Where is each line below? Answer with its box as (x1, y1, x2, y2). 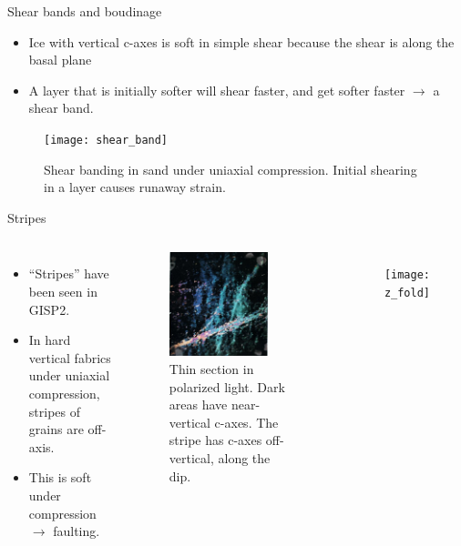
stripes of (28, 401, 80, 420)
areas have (169, 395, 228, 414)
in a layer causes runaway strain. (44, 177, 226, 197)
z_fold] (384, 287, 430, 300)
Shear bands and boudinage (7, 2, 162, 20)
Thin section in (169, 359, 254, 379)
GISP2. (28, 299, 70, 318)
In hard (28, 330, 71, 349)
